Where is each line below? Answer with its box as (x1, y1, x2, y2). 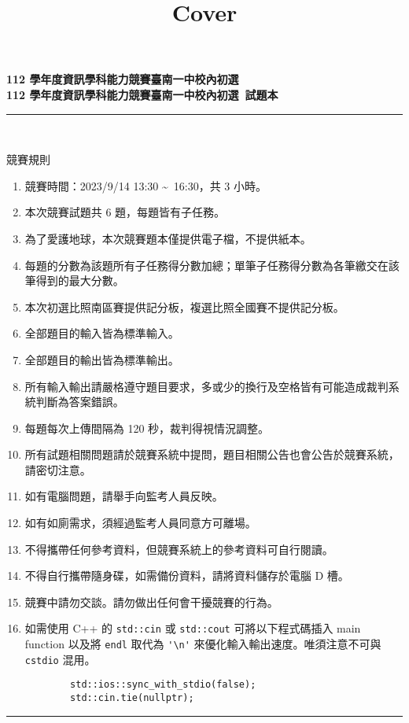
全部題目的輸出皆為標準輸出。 (24, 351, 179, 367)
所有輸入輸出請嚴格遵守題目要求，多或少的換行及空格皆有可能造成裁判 (24, 378, 389, 394)
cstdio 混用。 (24, 651, 96, 667)
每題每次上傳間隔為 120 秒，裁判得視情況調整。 (24, 419, 270, 436)
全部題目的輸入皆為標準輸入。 (24, 325, 179, 341)
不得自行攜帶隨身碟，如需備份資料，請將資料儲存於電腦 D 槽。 (24, 567, 349, 584)
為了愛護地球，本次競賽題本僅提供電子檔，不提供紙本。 (24, 230, 311, 246)
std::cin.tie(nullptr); (70, 692, 194, 704)
